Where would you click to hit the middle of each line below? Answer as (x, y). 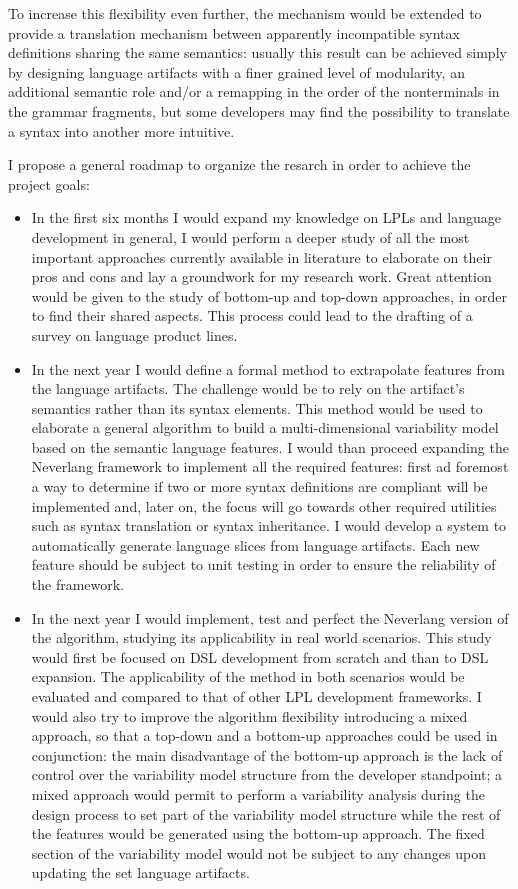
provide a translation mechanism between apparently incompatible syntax (234, 32)
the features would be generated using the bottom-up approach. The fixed (258, 833)
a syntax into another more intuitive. (121, 130)
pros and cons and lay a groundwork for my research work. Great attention (261, 276)
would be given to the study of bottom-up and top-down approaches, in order (269, 295)
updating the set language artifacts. (140, 872)
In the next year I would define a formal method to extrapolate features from (268, 368)
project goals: (49, 183)
